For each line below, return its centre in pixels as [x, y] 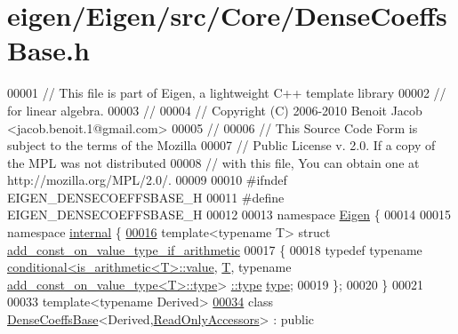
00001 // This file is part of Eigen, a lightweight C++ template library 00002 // [227, 93]
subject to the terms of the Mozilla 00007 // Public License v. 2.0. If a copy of [221, 145]
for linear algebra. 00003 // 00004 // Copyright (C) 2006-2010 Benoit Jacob [215, 110]
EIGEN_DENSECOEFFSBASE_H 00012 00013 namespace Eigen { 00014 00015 [229, 215]
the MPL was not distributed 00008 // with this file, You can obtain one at [213, 162]
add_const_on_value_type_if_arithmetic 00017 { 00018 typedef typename [215, 249]
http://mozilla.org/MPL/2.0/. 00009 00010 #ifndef [147, 180]
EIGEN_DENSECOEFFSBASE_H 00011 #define [146, 197]
